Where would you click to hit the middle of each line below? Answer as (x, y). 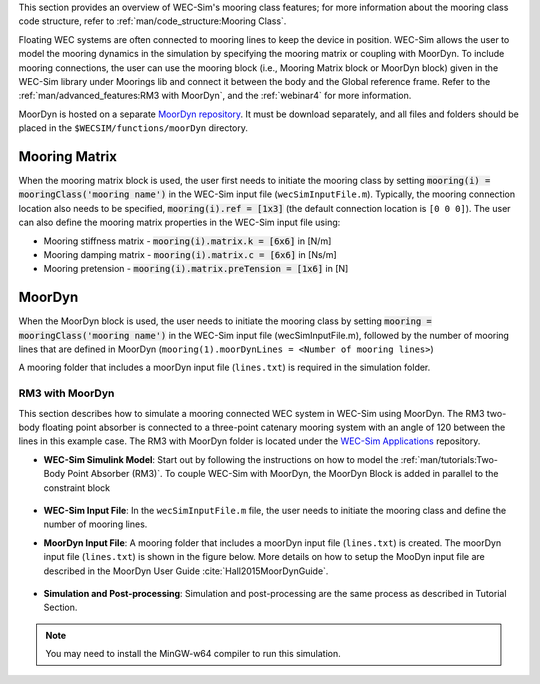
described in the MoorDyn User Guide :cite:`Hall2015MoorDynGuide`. (186, 571)
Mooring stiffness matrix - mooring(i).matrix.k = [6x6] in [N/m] (187, 241)
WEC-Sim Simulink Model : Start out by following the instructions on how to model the (221, 459)
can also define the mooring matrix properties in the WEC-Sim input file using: (179, 222)
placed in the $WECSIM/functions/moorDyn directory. (133, 128)
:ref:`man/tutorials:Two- (449, 459)
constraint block (76, 487)
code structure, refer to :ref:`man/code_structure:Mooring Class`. (152, 21)
